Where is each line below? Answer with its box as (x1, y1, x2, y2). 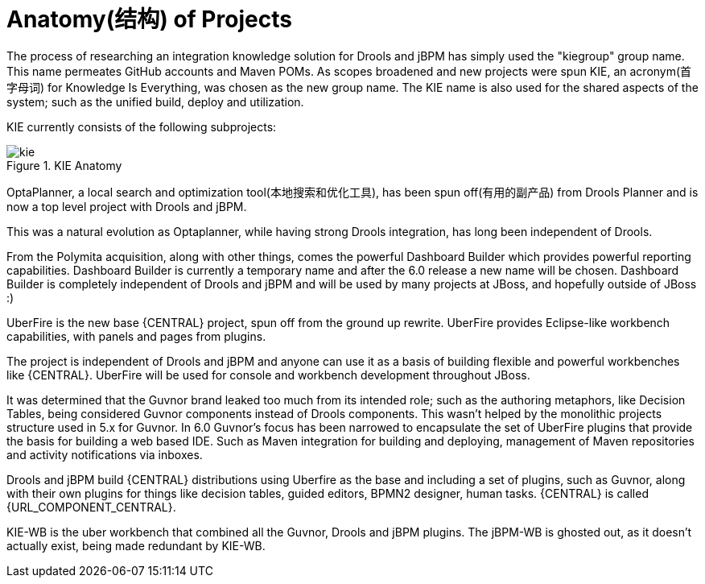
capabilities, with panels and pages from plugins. (6, 329, 266, 343)
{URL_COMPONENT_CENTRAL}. (6, 499, 176, 514)
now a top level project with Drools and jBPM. (6, 199, 247, 213)
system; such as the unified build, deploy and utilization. (6, 94, 304, 109)
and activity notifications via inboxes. (6, 447, 203, 462)
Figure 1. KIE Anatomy (6, 158, 122, 172)
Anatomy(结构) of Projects (6, 6, 292, 33)
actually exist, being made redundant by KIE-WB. (6, 538, 266, 553)
